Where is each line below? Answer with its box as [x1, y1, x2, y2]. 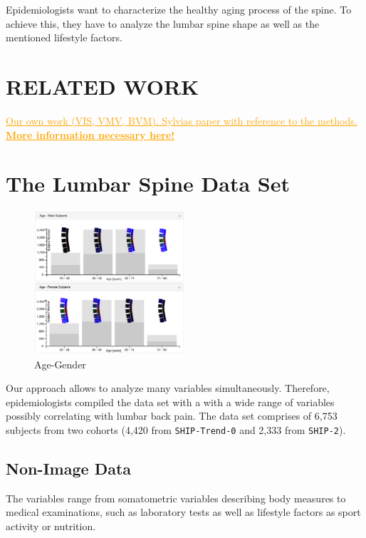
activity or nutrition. [6, 519, 96, 534]
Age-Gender [34, 356, 86, 371]
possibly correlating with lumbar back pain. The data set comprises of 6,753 [6, 408, 338, 423]
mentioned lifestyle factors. [6, 30, 122, 45]
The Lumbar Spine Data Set [6, 169, 291, 198]
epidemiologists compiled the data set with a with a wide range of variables [6, 394, 335, 409]
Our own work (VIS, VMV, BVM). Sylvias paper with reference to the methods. [6, 113, 357, 128]
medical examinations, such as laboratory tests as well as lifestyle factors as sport [6, 505, 361, 519]
